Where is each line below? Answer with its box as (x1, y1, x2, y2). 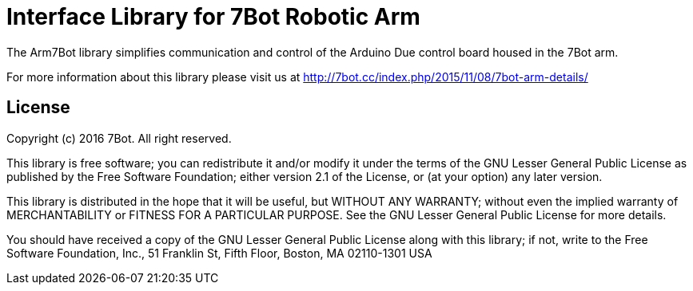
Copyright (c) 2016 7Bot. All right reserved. (6, 131, 232, 145)
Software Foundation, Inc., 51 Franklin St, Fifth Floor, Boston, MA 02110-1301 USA (6, 246, 432, 260)
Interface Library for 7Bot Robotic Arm (6, 3, 420, 30)
